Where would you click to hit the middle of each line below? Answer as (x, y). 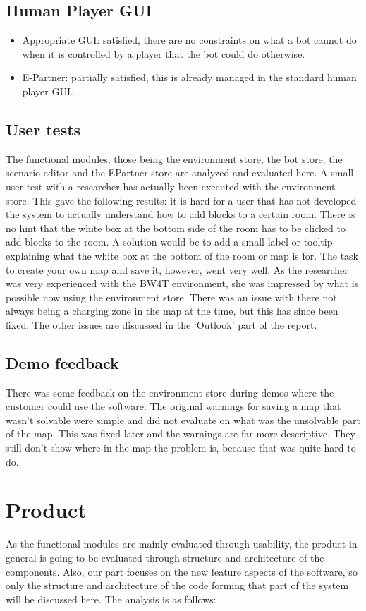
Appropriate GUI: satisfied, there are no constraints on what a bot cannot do (189, 40)
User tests (43, 129)
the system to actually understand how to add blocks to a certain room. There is (181, 214)
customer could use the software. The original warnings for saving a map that (173, 406)
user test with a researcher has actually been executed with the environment (171, 186)
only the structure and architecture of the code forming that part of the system (177, 585)
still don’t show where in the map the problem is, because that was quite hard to (181, 448)
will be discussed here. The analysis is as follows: (111, 599)
